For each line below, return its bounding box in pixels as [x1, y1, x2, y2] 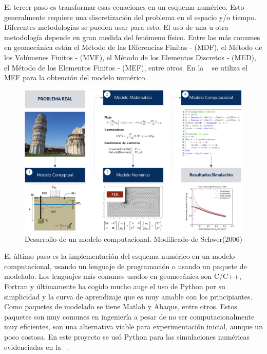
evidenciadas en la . [4, 341, 69, 352]
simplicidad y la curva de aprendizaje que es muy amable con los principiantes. [4, 291, 253, 302]
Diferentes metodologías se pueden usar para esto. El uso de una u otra [4, 22, 228, 32]
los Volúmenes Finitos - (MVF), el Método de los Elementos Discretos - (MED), [4, 51, 256, 62]
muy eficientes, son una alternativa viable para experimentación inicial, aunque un [4, 321, 263, 332]
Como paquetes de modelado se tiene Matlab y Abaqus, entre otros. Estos [4, 301, 237, 312]
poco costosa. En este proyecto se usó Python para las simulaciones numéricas [4, 331, 250, 342]
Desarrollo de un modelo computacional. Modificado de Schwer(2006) [25, 233, 242, 244]
